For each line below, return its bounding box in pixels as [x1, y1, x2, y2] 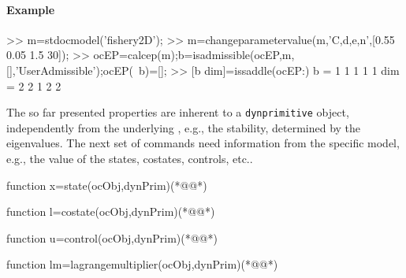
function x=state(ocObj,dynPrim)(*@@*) [6, 176, 207, 193]
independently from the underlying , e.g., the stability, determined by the [6, 119, 361, 135]
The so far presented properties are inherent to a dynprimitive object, [6, 104, 349, 120]
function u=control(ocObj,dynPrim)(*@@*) [6, 229, 218, 246]
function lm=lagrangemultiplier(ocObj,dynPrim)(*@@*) [6, 256, 278, 272]
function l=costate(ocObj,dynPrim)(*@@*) [6, 203, 215, 220]
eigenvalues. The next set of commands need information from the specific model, [6, 135, 400, 151]
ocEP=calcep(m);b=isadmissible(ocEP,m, [93, 46, 295, 63]
